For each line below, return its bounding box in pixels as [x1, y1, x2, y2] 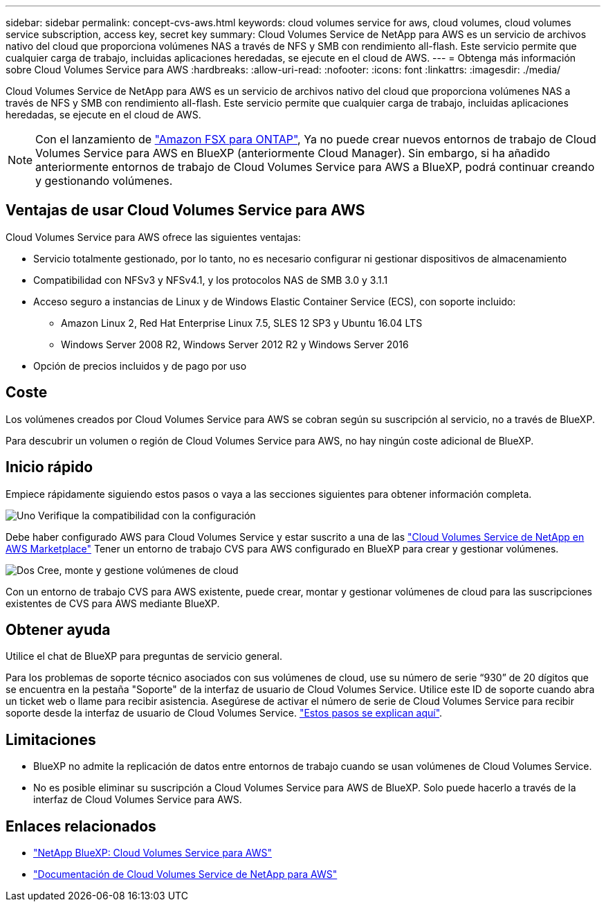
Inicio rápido [6, 458, 93, 476]
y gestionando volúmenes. [35, 174, 173, 188]
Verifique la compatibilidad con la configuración [38, 509, 256, 521]
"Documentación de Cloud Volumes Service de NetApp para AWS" [33, 868, 338, 881]
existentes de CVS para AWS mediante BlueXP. [6, 597, 220, 609]
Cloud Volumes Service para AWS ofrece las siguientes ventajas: [6, 231, 301, 243]
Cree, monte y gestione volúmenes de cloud [37, 564, 239, 576]
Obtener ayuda [6, 620, 111, 638]
